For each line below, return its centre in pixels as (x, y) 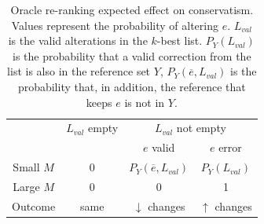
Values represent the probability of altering (115, 25)
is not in (145, 102)
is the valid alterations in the (78, 40)
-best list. (180, 40)
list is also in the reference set (79, 71)
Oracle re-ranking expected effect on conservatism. (132, 9)
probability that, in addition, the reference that (132, 86)
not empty (201, 128)
